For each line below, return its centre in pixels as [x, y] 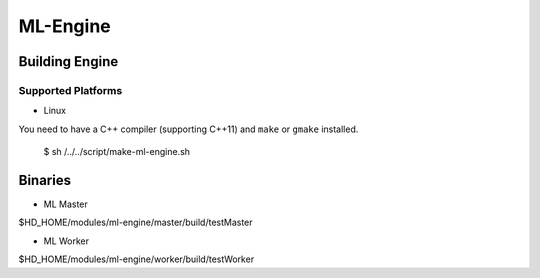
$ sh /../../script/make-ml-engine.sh [116, 152]
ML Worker [66, 241]
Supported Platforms [70, 90]
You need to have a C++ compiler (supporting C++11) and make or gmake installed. [188, 129]
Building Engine [68, 61]
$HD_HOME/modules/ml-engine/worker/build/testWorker [136, 259]
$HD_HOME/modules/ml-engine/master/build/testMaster [136, 222]
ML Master [66, 204]
